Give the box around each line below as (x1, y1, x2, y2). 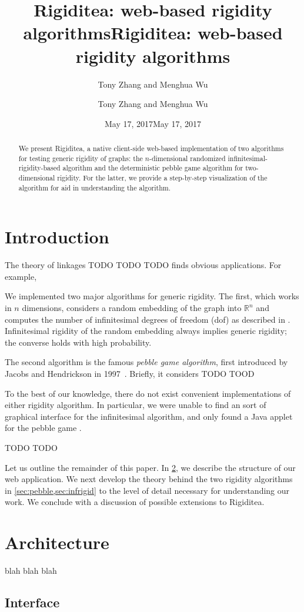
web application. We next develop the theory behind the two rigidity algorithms (5, 473, 293, 485)
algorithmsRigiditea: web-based (23, 21, 283, 45)
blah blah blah (5, 564, 57, 577)
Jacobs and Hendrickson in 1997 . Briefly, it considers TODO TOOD (5, 367, 255, 380)
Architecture (5, 530, 109, 554)
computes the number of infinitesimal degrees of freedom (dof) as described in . (5, 313, 290, 325)
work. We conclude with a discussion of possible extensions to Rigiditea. (5, 496, 265, 508)
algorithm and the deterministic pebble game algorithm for (62, 163, 243, 173)
